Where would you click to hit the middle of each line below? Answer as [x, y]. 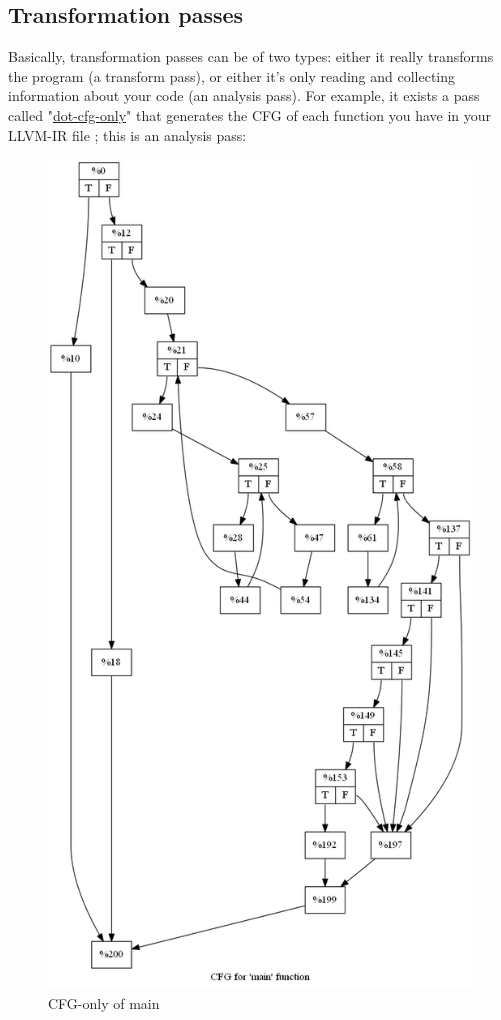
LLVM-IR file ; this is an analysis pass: [127, 134]
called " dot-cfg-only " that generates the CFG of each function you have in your [250, 114]
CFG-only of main [104, 1002]
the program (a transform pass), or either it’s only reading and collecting [232, 75]
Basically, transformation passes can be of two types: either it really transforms [251, 56]
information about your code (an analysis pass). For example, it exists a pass [244, 95]
